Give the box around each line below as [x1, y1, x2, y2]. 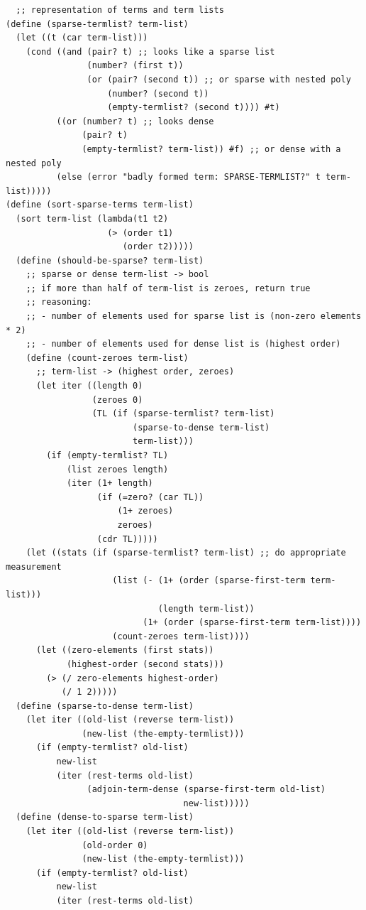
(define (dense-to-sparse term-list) [16, 812, 194, 823]
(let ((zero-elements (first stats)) [35, 645, 214, 656]
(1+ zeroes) [117, 506, 174, 516]
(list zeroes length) [66, 464, 169, 475]
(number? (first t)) [87, 60, 184, 71]
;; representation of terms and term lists [16, 5, 224, 15]
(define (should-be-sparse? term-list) [16, 255, 204, 266]
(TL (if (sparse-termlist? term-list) [91, 408, 275, 419]
